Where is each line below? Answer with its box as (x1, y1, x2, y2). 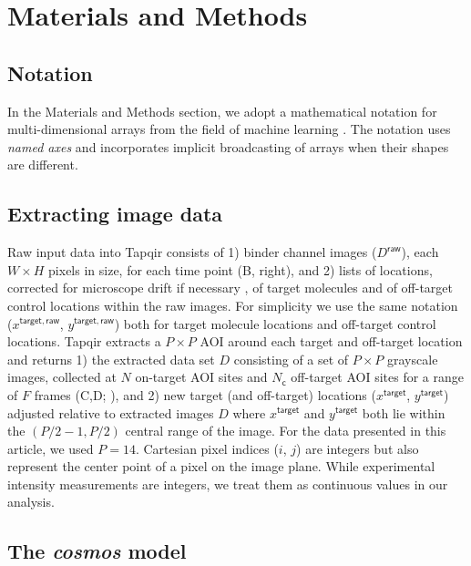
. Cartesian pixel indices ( (135, 438, 279, 458)
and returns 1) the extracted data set (7, 349, 215, 368)
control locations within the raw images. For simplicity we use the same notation (7, 295, 458, 314)
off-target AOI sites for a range (291, 367, 464, 386)
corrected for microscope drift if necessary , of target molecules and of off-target (7, 278, 454, 297)
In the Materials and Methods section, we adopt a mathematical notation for (7, 101, 437, 120)
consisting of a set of (233, 349, 349, 368)
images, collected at (7, 367, 117, 386)
